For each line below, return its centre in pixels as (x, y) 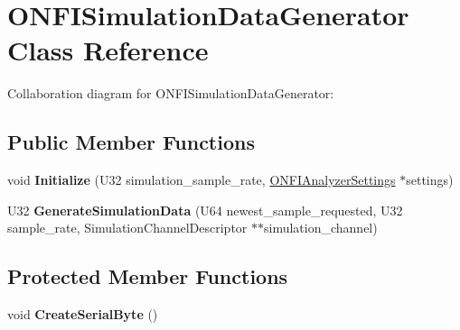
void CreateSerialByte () (83, 314)
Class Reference (108, 50)
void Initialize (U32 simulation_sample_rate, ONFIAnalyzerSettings (202, 180)
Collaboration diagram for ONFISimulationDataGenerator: (171, 93)
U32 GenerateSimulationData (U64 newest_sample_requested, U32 (205, 210)
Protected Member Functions (148, 276)
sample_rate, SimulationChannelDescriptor (127, 228)
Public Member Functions (131, 142)
